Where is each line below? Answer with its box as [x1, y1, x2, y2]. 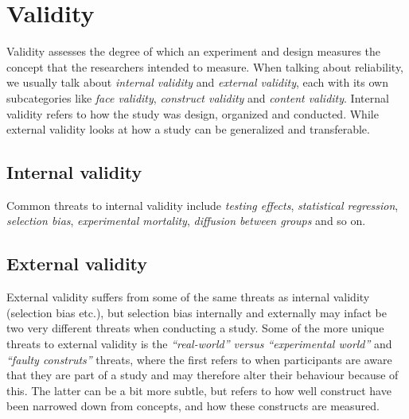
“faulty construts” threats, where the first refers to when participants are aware [6, 351, 392, 367]
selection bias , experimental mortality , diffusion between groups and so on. [6, 212, 366, 229]
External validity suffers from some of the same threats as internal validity [6, 289, 370, 305]
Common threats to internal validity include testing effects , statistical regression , [6, 196, 399, 213]
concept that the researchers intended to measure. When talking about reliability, [6, 58, 403, 75]
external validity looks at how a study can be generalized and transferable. [6, 121, 370, 138]
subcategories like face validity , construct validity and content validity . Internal [6, 89, 389, 106]
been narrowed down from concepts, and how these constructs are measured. [6, 398, 380, 414]
